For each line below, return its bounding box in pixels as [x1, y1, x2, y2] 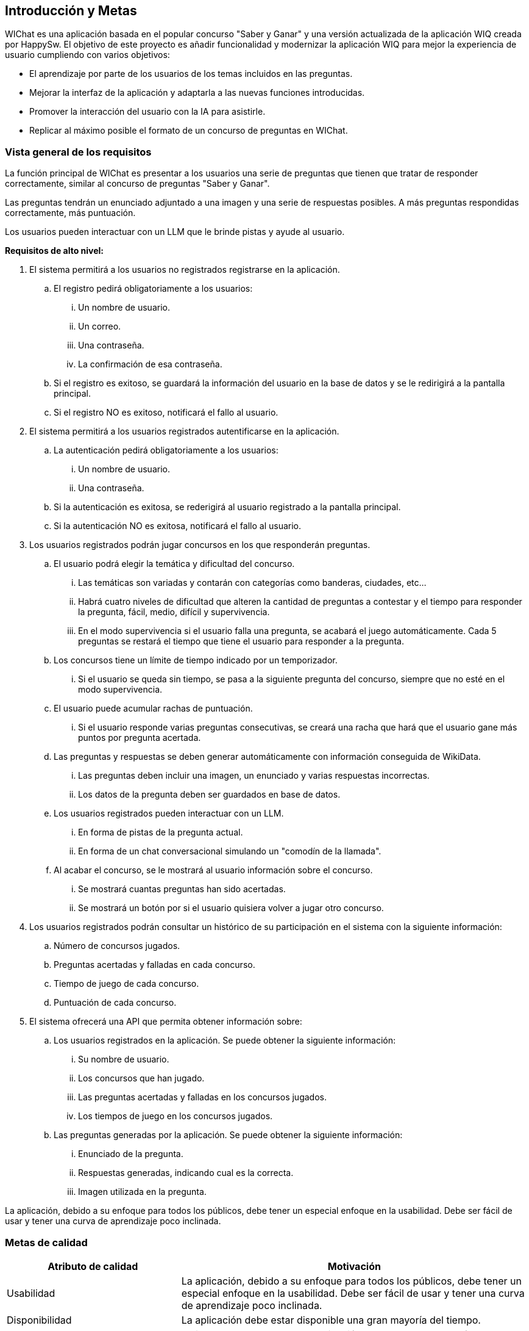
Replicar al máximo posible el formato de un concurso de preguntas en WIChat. [29, 125, 348, 136]
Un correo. [78, 321, 121, 332]
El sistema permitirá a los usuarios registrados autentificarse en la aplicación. [29, 426, 339, 437]
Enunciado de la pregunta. [78, 1149, 183, 1160]
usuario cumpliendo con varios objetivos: [5, 49, 170, 60]
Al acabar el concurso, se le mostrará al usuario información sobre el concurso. [54, 865, 373, 876]
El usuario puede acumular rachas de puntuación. [54, 703, 253, 714]
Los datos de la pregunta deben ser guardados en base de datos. [78, 789, 341, 800]
